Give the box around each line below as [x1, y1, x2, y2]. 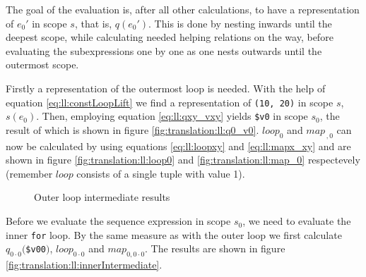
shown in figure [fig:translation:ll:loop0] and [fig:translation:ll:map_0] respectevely [6, 152, 360, 167]
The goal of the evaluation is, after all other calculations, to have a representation [6, 2, 360, 16]
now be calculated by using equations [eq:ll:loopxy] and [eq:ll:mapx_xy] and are [6, 138, 351, 153]
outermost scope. [6, 57, 79, 72]
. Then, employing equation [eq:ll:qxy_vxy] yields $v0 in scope [36, 109, 308, 123]
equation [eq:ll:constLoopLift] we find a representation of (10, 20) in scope [6, 94, 333, 109]
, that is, [74, 16, 112, 30]
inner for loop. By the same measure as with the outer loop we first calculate [6, 227, 342, 242]
